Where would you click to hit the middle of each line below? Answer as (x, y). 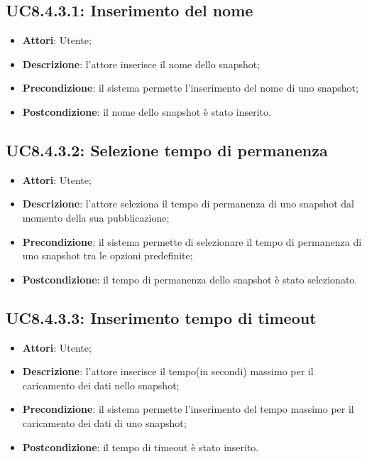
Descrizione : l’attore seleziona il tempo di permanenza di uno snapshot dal (188, 204)
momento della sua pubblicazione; (96, 217)
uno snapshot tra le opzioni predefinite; (108, 255)
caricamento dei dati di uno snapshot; (104, 422)
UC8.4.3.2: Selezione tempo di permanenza (167, 150)
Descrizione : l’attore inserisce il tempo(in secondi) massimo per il (168, 371)
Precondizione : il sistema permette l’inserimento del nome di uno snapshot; (190, 88)
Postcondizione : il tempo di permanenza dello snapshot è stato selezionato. (190, 279)
